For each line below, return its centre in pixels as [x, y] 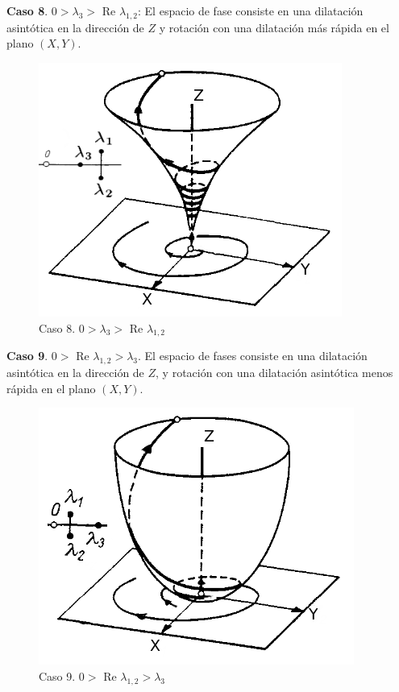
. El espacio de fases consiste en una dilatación [253, 356]
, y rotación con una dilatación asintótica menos [274, 373]
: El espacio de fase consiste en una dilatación [251, 10]
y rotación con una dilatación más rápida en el [274, 27]
